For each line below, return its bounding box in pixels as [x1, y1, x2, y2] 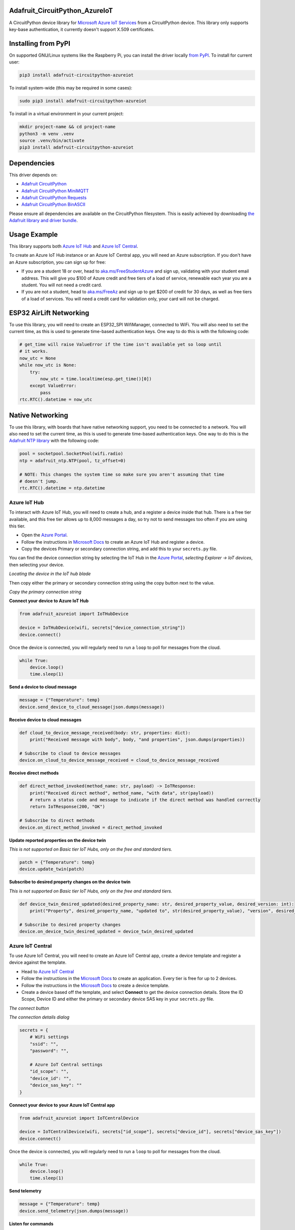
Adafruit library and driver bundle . [9, 217, 78, 223]
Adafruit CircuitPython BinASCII [21, 202, 86, 208]
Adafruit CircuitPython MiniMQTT [21, 187, 89, 194]
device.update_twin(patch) [19, 866, 85, 872]
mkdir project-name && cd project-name [19, 124, 116, 130]
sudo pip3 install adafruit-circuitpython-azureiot [19, 98, 147, 104]
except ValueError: [29, 383, 77, 389]
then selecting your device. [9, 561, 64, 568]
